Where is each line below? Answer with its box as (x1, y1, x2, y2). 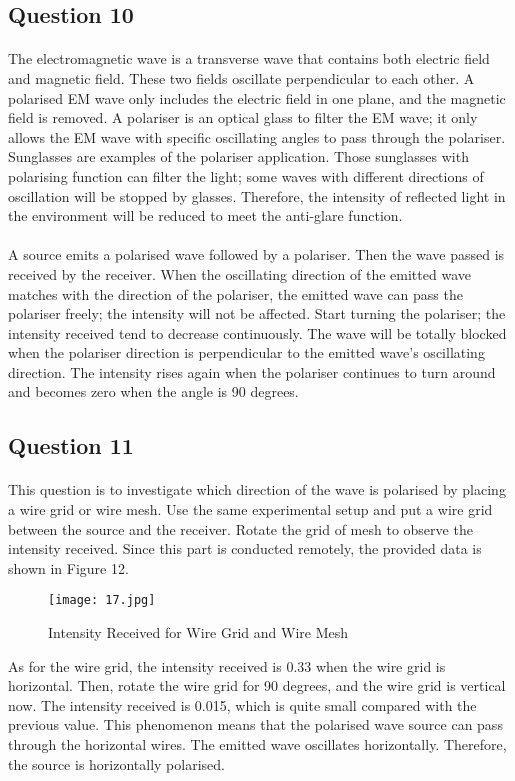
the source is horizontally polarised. (8, 753, 225, 774)
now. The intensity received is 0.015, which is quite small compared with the (8, 694, 477, 715)
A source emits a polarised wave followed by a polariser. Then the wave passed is (8, 244, 505, 265)
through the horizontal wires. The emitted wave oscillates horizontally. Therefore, (8, 734, 507, 755)
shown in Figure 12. (8, 557, 129, 578)
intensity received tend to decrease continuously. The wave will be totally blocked (8, 322, 507, 343)
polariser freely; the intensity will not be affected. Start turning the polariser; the (8, 303, 506, 324)
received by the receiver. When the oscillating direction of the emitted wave (8, 263, 471, 284)
